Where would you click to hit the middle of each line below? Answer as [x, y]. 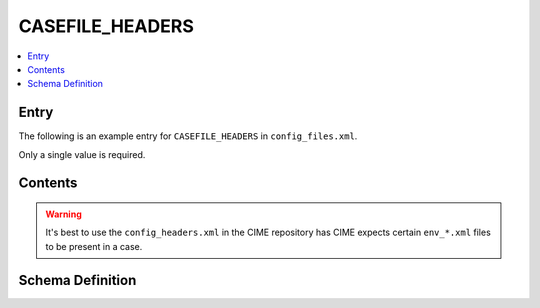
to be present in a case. [94, 246]
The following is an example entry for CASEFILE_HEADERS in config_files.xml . [188, 136]
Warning [63, 214]
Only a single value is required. [82, 154]
